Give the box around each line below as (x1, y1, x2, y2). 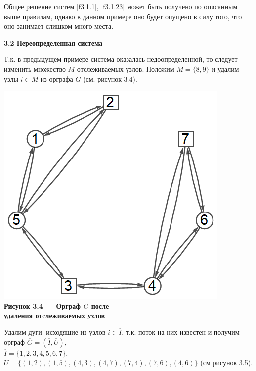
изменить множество (4, 63, 66, 74)
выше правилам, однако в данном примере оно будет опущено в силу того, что (4, 11, 242, 21)
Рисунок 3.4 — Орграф (4, 300, 81, 311)
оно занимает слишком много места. (4, 21, 114, 31)
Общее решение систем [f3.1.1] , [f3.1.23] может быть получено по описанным (4, 1, 238, 11)
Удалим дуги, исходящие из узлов (4, 326, 106, 337)
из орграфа (40, 73, 73, 84)
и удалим (212, 63, 239, 74)
